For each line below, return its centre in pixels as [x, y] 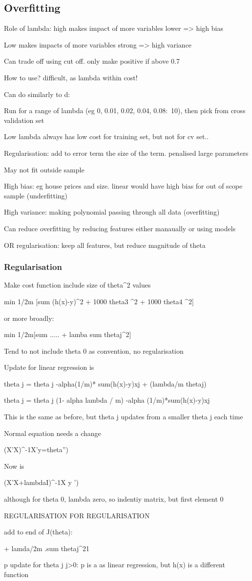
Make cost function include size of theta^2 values [77, 285]
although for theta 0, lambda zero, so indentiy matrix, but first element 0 [114, 499]
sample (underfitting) [36, 195]
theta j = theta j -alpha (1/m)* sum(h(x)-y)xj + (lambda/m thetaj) [105, 383]
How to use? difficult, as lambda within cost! [71, 77]
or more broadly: [29, 318]
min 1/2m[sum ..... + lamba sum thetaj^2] [68, 334]
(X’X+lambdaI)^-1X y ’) [41, 482]
